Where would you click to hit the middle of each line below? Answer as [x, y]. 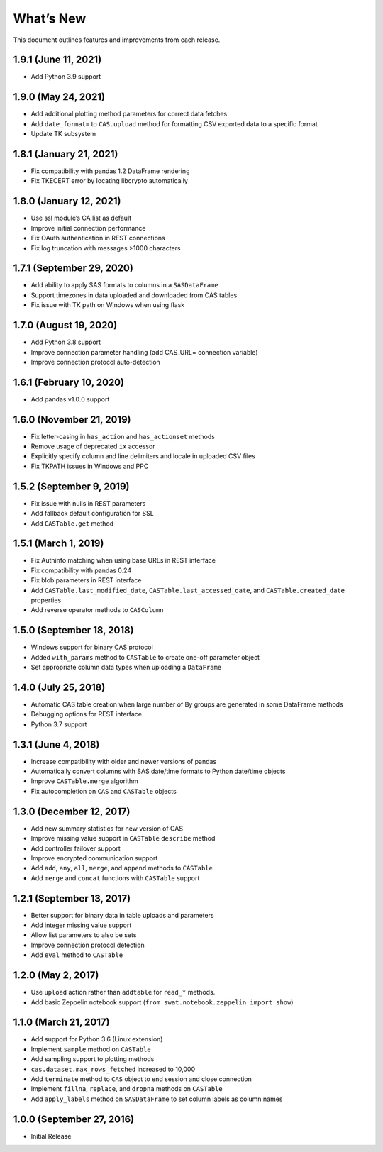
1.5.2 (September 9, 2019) [71, 486]
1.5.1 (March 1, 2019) [59, 544]
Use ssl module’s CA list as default [81, 218]
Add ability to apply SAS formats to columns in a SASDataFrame [125, 285]
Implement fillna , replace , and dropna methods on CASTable [127, 1089]
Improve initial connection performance [88, 228]
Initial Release [51, 1136]
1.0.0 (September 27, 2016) [74, 1119]
